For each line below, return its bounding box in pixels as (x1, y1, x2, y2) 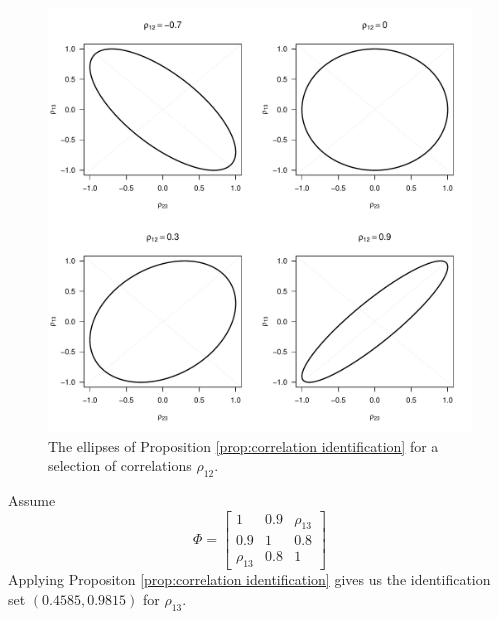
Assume (8, 489, 56, 510)
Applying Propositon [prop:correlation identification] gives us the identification (8, 569, 491, 590)
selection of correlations (48, 455, 192, 476)
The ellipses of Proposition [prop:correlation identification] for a (48, 435, 439, 456)
